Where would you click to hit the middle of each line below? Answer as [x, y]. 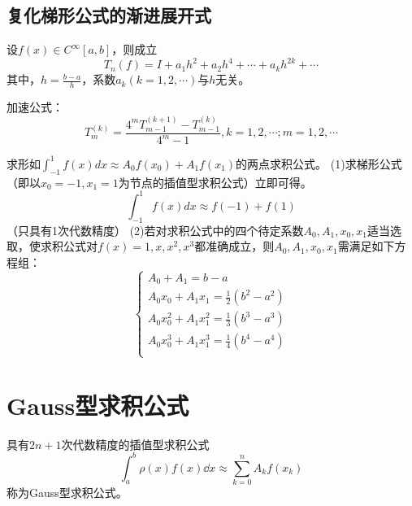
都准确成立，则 [234, 246]
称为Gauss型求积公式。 [67, 492]
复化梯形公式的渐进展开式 [109, 15]
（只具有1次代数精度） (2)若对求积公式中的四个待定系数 [155, 230]
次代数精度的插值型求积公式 [135, 444]
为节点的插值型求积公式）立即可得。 [215, 182]
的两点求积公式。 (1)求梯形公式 [319, 163]
